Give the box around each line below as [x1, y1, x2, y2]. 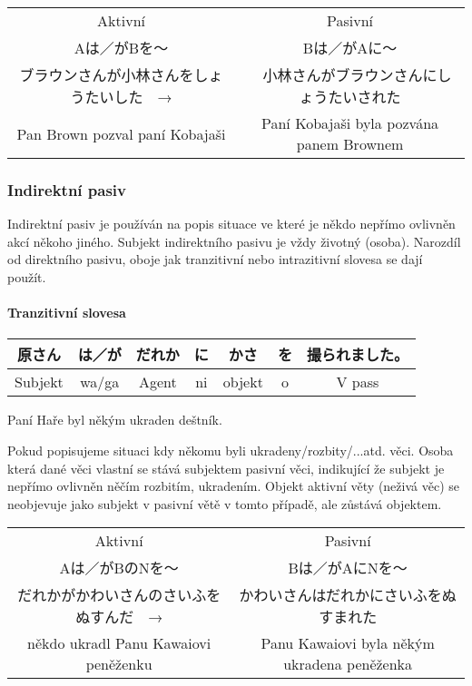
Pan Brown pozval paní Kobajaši [16, 122, 226, 144]
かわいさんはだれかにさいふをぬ [239, 584, 457, 606]
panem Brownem [296, 133, 404, 154]
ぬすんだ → [75, 606, 163, 628]
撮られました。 [306, 344, 408, 366]
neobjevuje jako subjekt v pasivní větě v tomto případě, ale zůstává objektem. [7, 494, 442, 513]
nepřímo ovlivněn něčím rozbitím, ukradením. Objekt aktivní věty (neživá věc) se [7, 476, 459, 495]
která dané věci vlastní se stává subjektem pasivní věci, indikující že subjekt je [7, 458, 445, 477]
